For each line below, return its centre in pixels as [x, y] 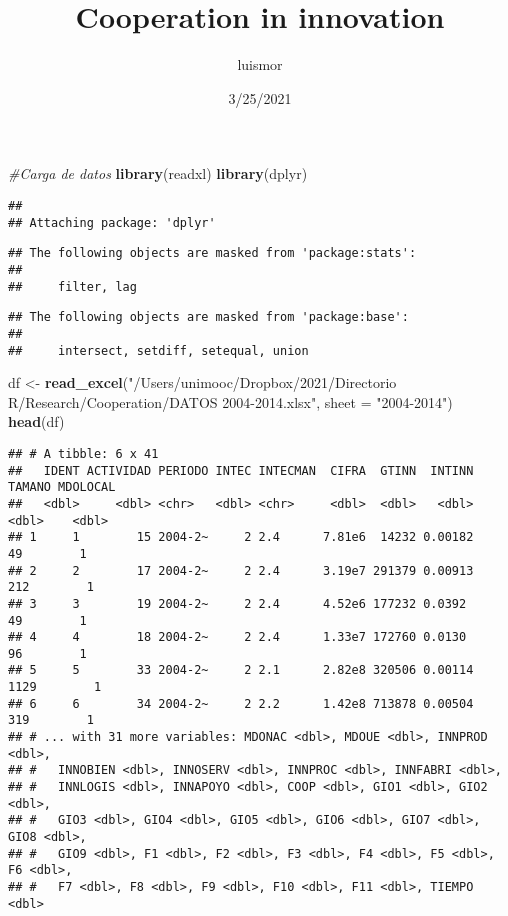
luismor [260, 64]
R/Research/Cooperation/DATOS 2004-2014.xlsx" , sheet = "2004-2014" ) [230, 401]
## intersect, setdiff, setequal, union [158, 350]
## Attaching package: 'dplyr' [112, 222]
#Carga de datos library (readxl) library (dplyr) [158, 173]
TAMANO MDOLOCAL [62, 487]
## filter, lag [72, 286]
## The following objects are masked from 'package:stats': [212, 253]
